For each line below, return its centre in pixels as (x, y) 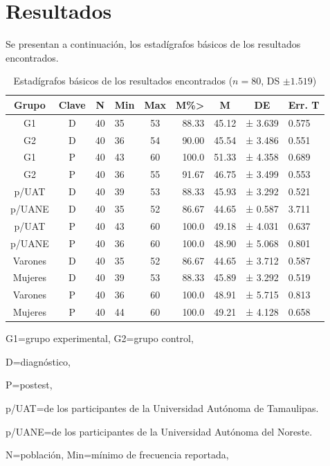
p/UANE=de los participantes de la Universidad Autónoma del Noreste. (159, 431)
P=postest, (29, 385)
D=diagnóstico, (38, 361)
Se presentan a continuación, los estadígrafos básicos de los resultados (153, 44)
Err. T (304, 104)
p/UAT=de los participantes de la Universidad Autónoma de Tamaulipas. (162, 407)
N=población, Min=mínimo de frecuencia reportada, (117, 455)
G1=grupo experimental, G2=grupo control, (100, 338)
